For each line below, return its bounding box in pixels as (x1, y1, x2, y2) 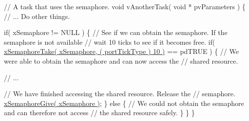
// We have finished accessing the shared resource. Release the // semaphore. (4, 88, 235, 99)
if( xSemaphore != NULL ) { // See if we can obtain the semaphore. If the (4, 27, 228, 37)
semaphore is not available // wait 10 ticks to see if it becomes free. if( (4, 36, 215, 47)
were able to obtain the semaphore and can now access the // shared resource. (4, 55, 238, 66)
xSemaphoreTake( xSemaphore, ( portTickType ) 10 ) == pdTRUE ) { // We (4, 46, 239, 56)
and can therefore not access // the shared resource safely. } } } (4, 107, 195, 118)
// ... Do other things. (4, 11, 70, 21)
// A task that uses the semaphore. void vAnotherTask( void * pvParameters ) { (4, 1, 246, 11)
